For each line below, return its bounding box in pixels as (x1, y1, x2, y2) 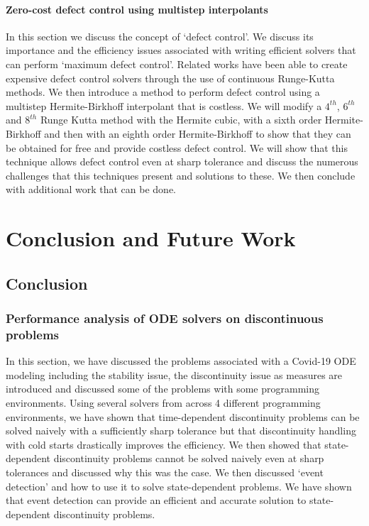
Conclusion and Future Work (6, 224, 296, 253)
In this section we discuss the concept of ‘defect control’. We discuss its (6, 28, 314, 43)
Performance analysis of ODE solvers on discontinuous (6, 309, 324, 327)
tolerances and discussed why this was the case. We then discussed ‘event (6, 464, 324, 479)
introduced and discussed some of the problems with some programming (6, 381, 319, 396)
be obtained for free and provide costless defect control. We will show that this (6, 140, 348, 155)
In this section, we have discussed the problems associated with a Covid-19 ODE (6, 354, 356, 368)
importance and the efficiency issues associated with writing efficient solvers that (6, 43, 356, 57)
